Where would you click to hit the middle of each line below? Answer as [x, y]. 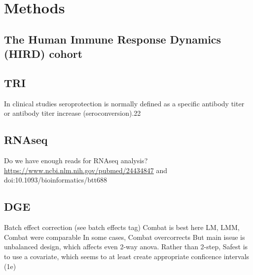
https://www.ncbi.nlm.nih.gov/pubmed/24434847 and [86, 170]
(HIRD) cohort [43, 54]
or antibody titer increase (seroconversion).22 [72, 113]
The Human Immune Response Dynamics [113, 39]
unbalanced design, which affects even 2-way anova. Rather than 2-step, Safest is [126, 247]
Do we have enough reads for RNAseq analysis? [76, 160]
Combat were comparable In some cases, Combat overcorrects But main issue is [125, 237]
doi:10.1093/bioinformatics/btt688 [55, 180]
